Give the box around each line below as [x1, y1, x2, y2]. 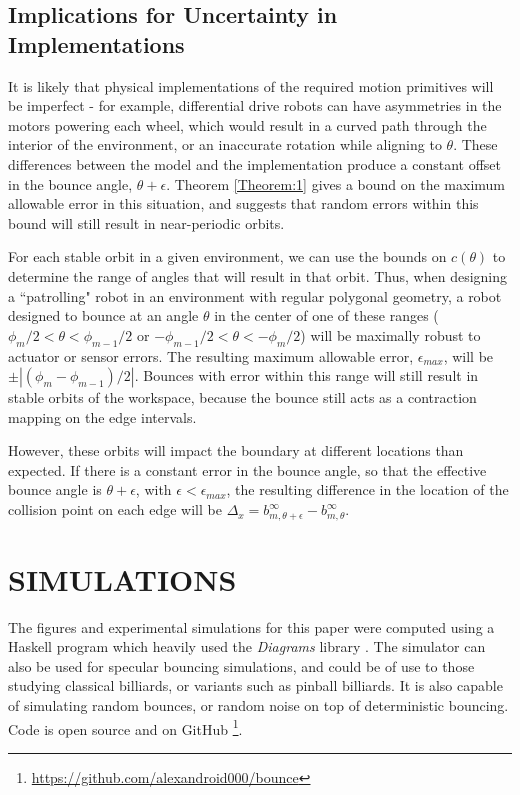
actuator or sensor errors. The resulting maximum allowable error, [8, 345, 414, 366]
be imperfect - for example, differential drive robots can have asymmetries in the [8, 95, 502, 116]
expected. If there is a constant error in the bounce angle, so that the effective [8, 459, 487, 480]
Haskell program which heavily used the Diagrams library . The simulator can [8, 636, 486, 657]
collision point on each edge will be [8, 499, 222, 520]
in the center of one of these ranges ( [214, 305, 439, 326]
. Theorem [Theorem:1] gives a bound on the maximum [166, 173, 505, 194]
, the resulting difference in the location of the [226, 479, 509, 500]
